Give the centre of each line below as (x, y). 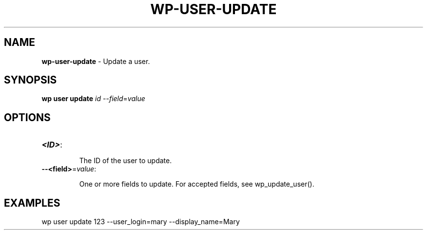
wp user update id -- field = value (93, 99)
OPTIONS (27, 117)
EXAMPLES (32, 203)
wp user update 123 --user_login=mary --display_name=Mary (141, 222)
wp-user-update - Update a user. (96, 61)
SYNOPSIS (30, 80)
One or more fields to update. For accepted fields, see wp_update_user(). (197, 184)
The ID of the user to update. (126, 161)
